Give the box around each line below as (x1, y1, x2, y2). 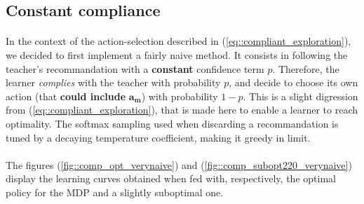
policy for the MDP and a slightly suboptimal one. (6, 184, 224, 199)
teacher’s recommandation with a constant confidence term (6, 61, 264, 76)
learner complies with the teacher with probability (6, 75, 221, 90)
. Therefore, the (272, 61, 339, 76)
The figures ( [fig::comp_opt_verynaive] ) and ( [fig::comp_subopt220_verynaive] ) (6, 157, 352, 172)
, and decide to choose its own (229, 75, 358, 90)
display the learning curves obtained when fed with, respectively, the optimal (6, 171, 336, 186)
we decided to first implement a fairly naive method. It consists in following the (6, 47, 348, 62)
